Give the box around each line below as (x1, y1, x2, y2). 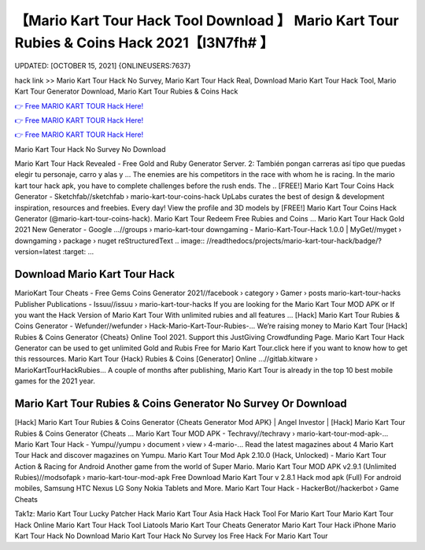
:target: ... (62, 247, 94, 257)
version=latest (14, 247, 61, 257)
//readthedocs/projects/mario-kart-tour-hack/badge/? (206, 236, 382, 245)
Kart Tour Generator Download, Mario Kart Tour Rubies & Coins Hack (14, 87, 238, 96)
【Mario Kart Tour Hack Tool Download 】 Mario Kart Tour (14, 12, 399, 29)
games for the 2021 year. (14, 376, 96, 386)
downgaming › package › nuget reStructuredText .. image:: (14, 236, 205, 245)
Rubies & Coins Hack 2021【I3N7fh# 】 (14, 34, 275, 51)
